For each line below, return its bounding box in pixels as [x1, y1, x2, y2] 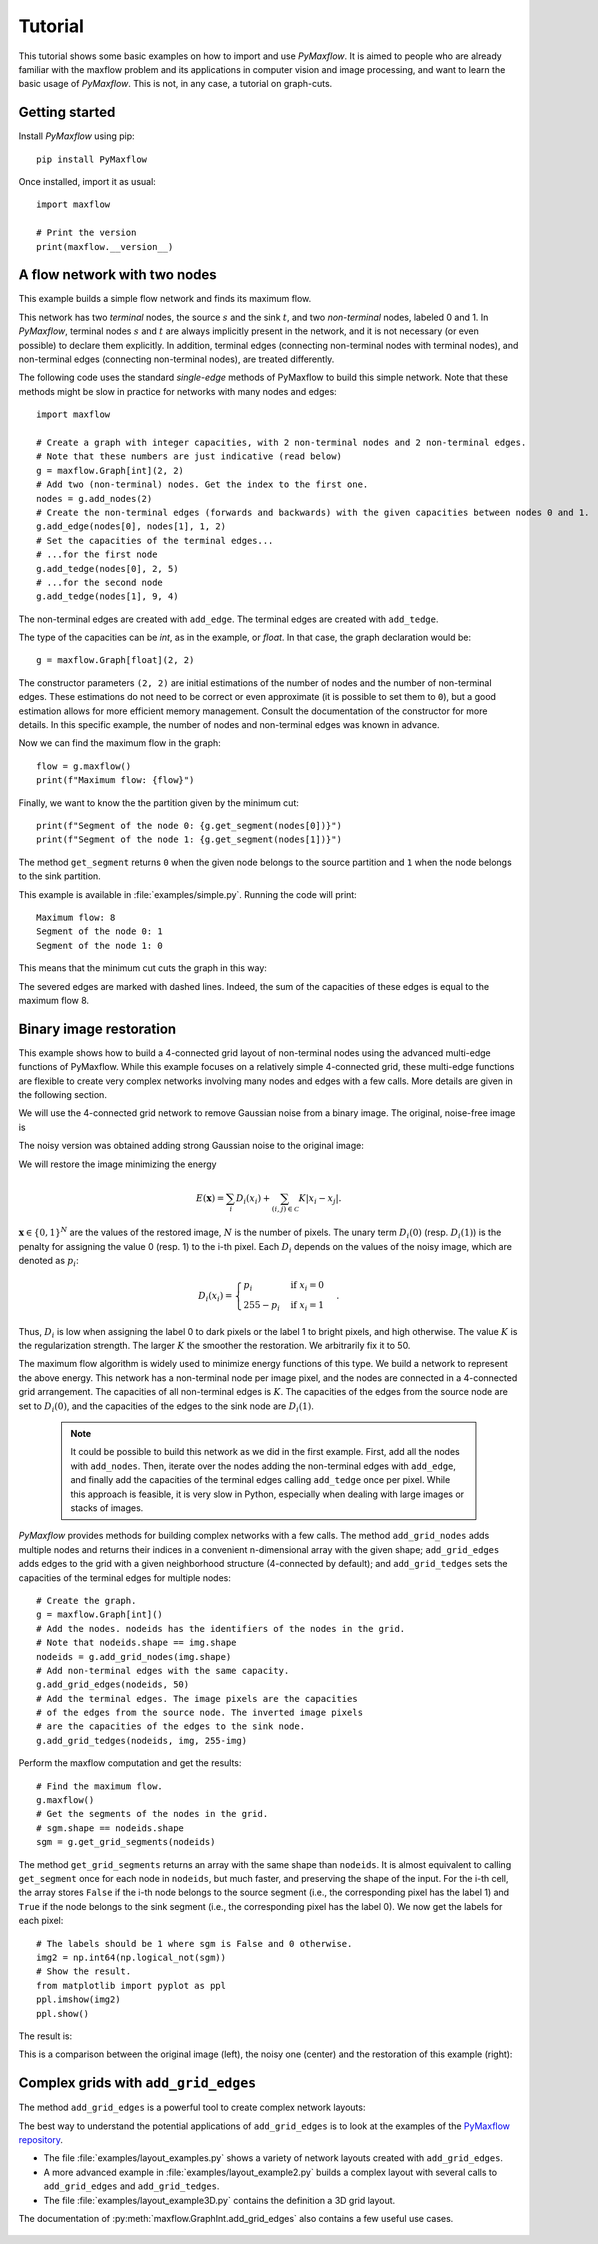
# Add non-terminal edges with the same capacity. [36, 1665, 290, 1676]
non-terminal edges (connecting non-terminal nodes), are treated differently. [18, 353, 335, 365]
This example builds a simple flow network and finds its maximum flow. [18, 293, 312, 305]
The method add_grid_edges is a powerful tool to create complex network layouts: [18, 2101, 366, 2114]
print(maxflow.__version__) [36, 241, 174, 252]
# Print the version [36, 227, 137, 239]
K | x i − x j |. [298, 1192, 342, 1206]
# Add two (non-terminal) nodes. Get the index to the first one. [36, 479, 369, 490]
